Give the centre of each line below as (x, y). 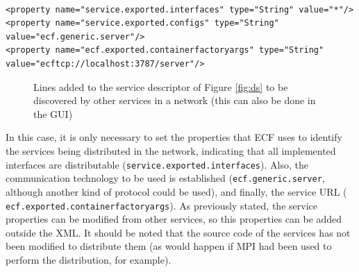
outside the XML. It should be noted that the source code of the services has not (178, 232)
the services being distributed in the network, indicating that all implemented (171, 150)
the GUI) (53, 113)
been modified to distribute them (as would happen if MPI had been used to (169, 246)
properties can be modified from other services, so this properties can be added (174, 219)
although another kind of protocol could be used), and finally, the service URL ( (176, 191)
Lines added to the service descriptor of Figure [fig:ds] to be (161, 86)
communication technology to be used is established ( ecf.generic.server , (165, 178)
